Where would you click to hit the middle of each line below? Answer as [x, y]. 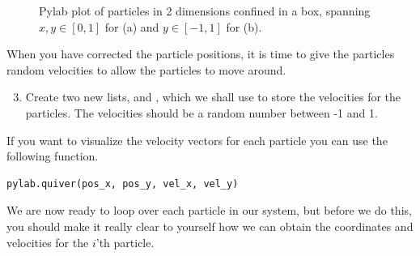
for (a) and [132, 26]
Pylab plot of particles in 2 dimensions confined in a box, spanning [205, 11]
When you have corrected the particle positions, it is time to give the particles [201, 54]
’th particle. [125, 242]
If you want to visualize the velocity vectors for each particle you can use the [197, 140]
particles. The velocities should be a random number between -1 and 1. [202, 112]
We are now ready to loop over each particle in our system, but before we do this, [209, 210]
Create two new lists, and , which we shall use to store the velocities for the [213, 97]
